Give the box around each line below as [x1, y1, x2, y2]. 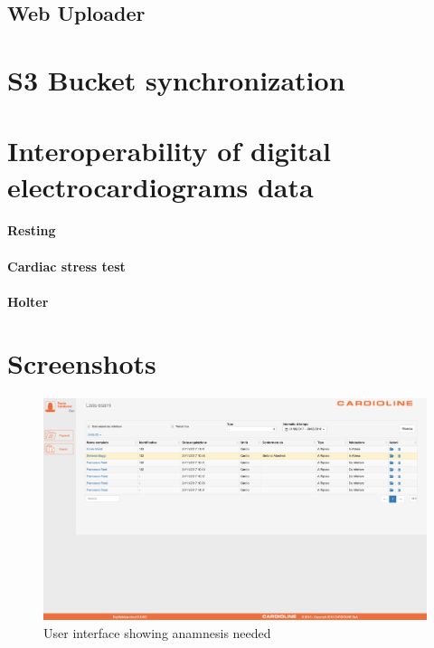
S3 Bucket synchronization [7, 61, 345, 98]
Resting [7, 221, 56, 240]
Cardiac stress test [7, 256, 126, 275]
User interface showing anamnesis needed [43, 623, 271, 642]
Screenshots [7, 345, 156, 382]
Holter [7, 291, 49, 310]
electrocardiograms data [7, 167, 314, 205]
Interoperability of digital [7, 132, 331, 169]
